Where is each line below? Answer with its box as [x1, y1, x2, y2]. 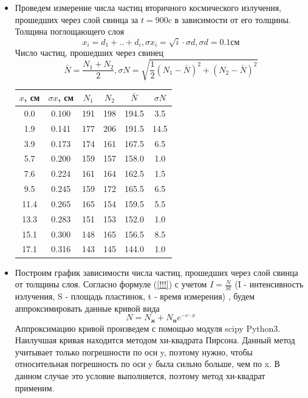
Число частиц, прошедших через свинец [15, 46, 164, 59]
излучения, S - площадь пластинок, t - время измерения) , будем [15, 289, 255, 302]
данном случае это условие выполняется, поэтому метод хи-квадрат [15, 369, 265, 382]
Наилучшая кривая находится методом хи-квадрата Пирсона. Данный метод [15, 334, 295, 346]
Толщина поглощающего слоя [15, 25, 125, 38]
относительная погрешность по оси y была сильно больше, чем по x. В [15, 357, 280, 370]
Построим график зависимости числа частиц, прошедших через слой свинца [15, 266, 298, 278]
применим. [15, 381, 55, 394]
